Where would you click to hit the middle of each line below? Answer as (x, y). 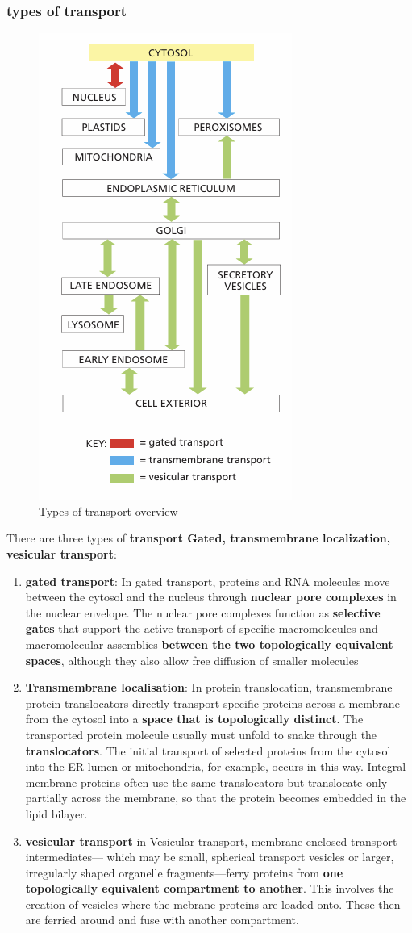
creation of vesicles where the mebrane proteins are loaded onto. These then (213, 904)
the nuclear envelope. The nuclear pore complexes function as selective (203, 612)
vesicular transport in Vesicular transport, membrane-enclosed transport (211, 841)
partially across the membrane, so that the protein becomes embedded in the (216, 798)
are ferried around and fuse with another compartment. (162, 920)
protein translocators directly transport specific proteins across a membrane (212, 703)
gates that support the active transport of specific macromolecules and (202, 628)
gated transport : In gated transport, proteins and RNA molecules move (208, 581)
